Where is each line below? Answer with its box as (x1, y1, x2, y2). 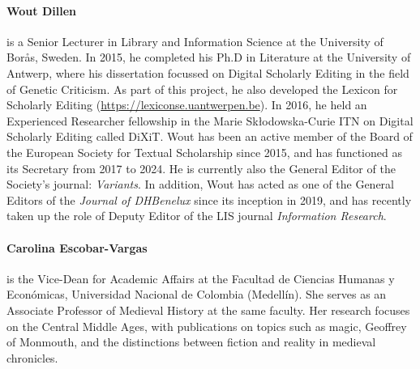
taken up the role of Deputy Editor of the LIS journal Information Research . (6, 207, 387, 224)
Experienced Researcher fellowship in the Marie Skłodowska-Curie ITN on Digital (6, 112, 414, 129)
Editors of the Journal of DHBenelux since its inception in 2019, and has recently (6, 191, 412, 208)
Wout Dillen (6, 2, 76, 19)
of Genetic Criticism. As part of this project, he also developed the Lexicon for (6, 80, 398, 97)
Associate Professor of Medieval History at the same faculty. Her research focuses (6, 301, 410, 318)
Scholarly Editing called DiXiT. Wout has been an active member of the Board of (6, 128, 413, 145)
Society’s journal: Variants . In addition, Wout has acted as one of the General (6, 176, 394, 193)
